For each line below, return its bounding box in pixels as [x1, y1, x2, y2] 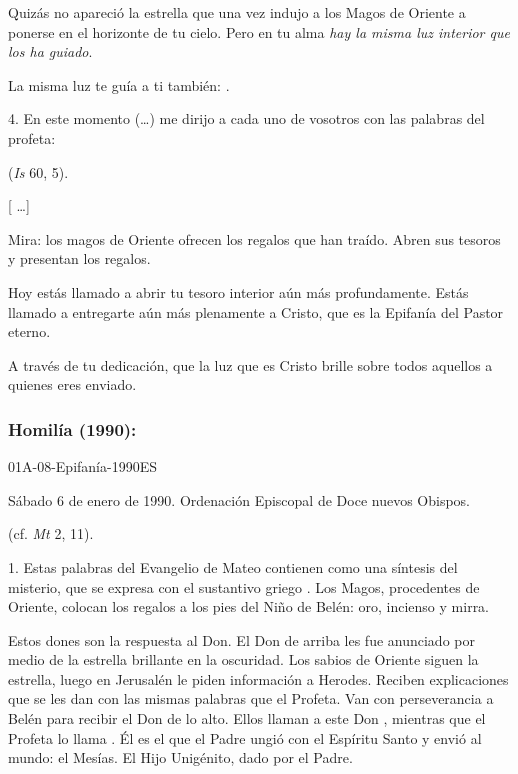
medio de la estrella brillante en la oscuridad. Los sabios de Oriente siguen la [8, 649, 479, 670]
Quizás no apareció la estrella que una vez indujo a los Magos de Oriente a [8, 2, 466, 22]
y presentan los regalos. [8, 248, 151, 269]
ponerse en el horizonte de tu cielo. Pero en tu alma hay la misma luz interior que [8, 21, 510, 42]
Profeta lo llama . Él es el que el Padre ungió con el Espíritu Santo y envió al [8, 727, 482, 748]
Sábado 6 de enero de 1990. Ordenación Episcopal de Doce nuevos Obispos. [8, 489, 470, 510]
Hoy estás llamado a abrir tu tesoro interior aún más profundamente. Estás [8, 281, 469, 302]
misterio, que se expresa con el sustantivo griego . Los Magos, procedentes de [8, 576, 480, 597]
